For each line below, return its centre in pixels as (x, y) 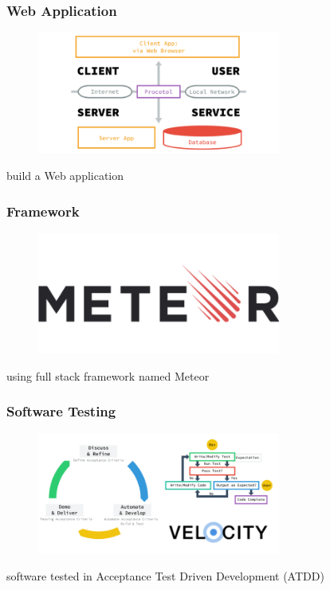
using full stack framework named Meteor (108, 375)
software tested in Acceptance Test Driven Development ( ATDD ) (165, 576)
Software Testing (61, 411)
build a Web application (65, 175)
